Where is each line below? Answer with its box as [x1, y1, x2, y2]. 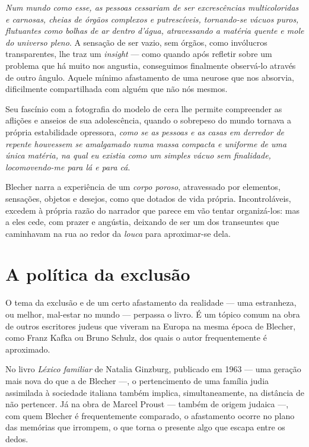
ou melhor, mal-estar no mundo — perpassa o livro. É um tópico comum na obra [5, 308, 300, 320]
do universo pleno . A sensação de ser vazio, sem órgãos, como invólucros [5, 36, 267, 48]
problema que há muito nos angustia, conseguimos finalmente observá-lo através [5, 59, 296, 71]
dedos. [5, 432, 28, 445]
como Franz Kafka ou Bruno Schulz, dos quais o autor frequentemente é [5, 331, 267, 344]
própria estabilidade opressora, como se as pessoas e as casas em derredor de [5, 125, 284, 138]
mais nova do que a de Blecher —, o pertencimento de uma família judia [5, 374, 269, 386]
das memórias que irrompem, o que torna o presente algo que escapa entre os [5, 421, 285, 433]
